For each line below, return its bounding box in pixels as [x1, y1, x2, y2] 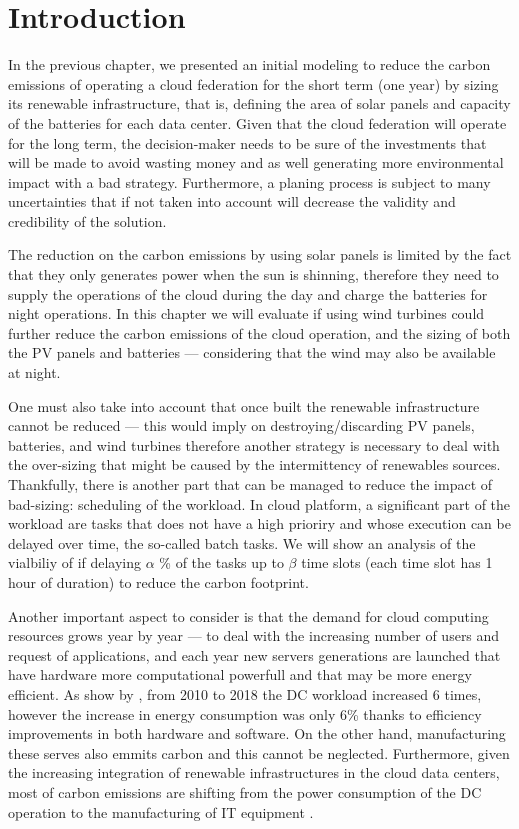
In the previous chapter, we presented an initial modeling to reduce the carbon [8, 54, 491, 75]
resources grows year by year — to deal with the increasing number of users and [8, 625, 500, 646]
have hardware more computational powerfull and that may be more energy [8, 664, 472, 685]
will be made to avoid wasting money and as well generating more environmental [8, 152, 504, 173]
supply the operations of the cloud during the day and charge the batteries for [8, 283, 488, 304]
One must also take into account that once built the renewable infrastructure [8, 395, 480, 416]
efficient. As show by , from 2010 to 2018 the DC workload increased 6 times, [8, 683, 482, 704]
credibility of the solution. [8, 210, 167, 231]
